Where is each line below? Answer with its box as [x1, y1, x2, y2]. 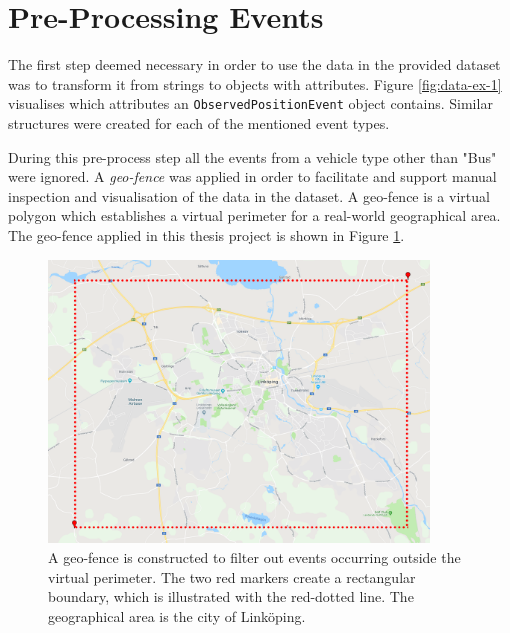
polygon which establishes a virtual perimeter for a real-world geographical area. [8, 205, 501, 226]
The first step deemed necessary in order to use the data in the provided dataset [8, 54, 501, 75]
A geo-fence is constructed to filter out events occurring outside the [48, 547, 461, 568]
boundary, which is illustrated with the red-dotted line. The [48, 586, 414, 607]
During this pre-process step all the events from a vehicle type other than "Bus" [8, 146, 497, 167]
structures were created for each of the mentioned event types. [8, 112, 390, 133]
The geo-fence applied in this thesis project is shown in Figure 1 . [8, 224, 405, 245]
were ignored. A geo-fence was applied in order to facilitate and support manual [8, 166, 497, 187]
